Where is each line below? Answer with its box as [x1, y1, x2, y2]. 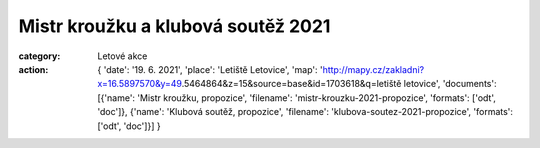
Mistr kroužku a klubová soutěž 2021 [18, 15, 331, 37]
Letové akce [97, 50, 148, 62]
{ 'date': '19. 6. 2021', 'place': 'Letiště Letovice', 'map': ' [97, 63, 324, 75]
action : [18, 63, 49, 75]
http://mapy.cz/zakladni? [322, 63, 425, 75]
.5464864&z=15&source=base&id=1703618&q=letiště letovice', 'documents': [181, 78, 497, 90]
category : [18, 50, 61, 62]
